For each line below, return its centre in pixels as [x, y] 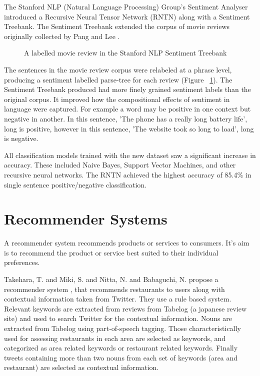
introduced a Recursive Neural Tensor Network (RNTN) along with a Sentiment [127, 16]
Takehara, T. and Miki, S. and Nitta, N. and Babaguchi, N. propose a [111, 279]
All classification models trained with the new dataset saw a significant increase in [130, 155]
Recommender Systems [86, 219]
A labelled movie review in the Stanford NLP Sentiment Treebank [125, 53]
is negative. [21, 138]
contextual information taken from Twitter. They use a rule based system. [118, 299]
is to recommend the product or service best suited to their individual [111, 252]
